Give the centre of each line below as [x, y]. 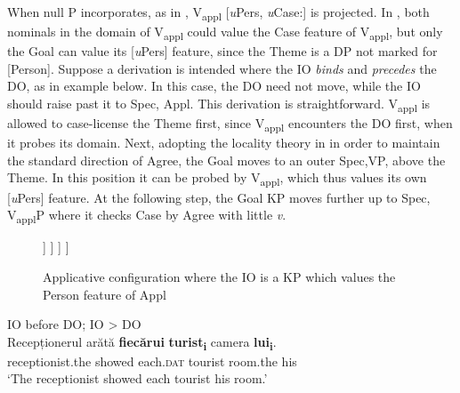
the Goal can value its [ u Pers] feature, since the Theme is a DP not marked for [222, 51]
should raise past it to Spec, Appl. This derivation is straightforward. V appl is [219, 104]
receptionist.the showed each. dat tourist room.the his [152, 361]
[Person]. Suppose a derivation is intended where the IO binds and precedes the [222, 68]
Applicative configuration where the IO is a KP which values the [219, 276]
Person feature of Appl [105, 294]
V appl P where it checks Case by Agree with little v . [147, 216]
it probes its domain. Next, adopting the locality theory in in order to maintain [224, 143]
